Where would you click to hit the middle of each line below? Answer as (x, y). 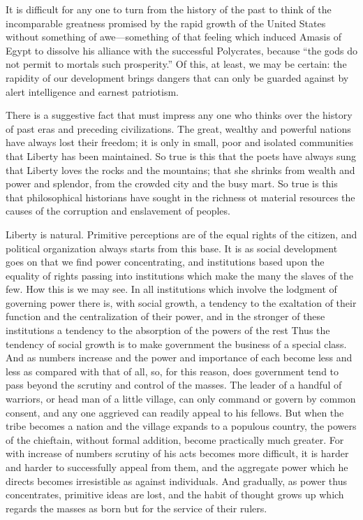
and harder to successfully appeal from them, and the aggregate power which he (177, 467)
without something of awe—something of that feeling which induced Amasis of (173, 37)
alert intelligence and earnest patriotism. (92, 91)
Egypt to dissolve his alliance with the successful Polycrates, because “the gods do (181, 50)
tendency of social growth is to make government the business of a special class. (176, 344)
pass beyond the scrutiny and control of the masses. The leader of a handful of (174, 385)
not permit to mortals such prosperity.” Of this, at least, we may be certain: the (176, 64)
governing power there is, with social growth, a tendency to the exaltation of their (181, 302)
